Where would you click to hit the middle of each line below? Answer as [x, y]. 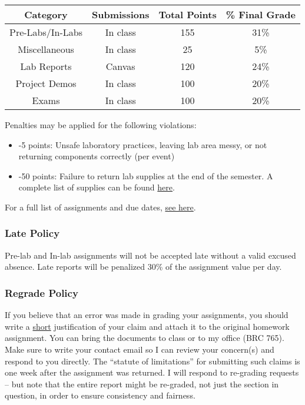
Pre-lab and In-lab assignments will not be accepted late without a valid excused [150, 255]
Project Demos [46, 83]
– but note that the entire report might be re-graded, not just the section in [142, 384]
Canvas [120, 66]
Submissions [121, 14]
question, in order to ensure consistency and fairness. [100, 395]
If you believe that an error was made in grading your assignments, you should [147, 315]
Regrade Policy [42, 292]
